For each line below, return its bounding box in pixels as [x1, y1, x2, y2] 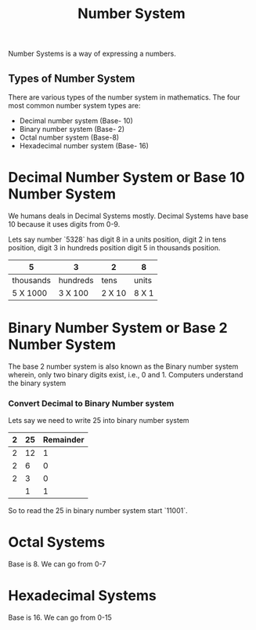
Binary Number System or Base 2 [8, 319, 229, 337]
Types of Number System [8, 71, 135, 85]
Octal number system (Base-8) [19, 133, 120, 142]
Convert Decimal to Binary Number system [8, 398, 175, 409]
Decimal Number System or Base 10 [8, 169, 245, 187]
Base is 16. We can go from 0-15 [8, 613, 112, 622]
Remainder [42, 435, 85, 446]
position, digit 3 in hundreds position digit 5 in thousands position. [8, 242, 221, 252]
